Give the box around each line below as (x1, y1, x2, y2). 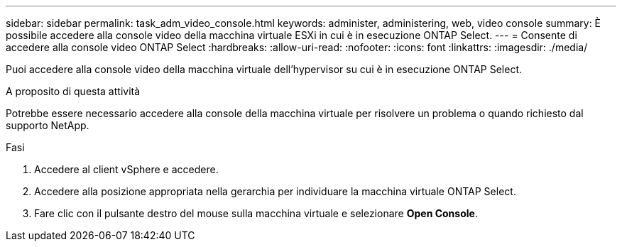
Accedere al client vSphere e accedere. (34, 163, 219, 175)
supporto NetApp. (6, 119, 89, 131)
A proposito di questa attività (6, 85, 141, 97)
